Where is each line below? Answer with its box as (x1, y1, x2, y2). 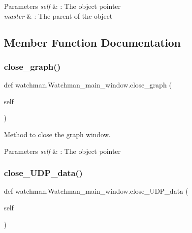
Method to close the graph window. (4, 129, 111, 139)
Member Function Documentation (4, 34, 181, 50)
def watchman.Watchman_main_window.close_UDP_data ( (4, 186, 189, 196)
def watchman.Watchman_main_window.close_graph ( (4, 80, 172, 90)
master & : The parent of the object (4, 10, 113, 21)
